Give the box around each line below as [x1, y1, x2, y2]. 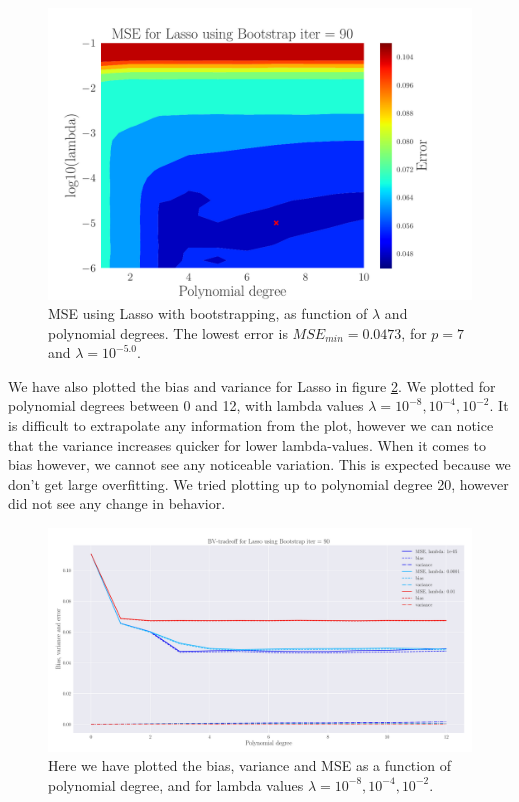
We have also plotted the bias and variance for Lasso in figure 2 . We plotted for [8, 375, 496, 396]
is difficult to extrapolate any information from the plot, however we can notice [8, 415, 494, 436]
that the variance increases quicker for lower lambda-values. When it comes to [8, 434, 487, 455]
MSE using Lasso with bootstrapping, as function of [48, 303, 368, 324]
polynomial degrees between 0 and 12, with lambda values [8, 395, 364, 416]
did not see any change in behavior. [8, 493, 226, 514]
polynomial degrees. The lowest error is [48, 322, 288, 343]
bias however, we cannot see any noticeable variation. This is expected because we [8, 454, 511, 475]
